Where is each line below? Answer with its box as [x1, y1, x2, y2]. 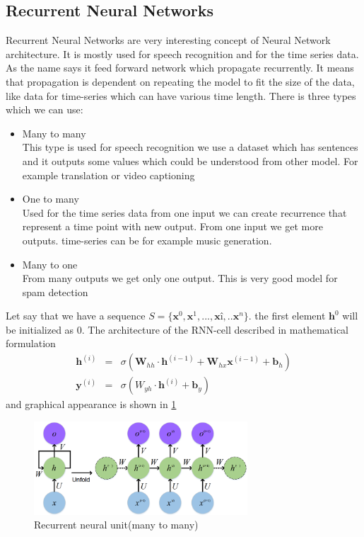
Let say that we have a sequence [6, 308, 146, 323]
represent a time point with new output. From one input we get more [22, 219, 323, 234]
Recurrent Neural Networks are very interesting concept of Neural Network [6, 33, 331, 47]
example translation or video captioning [22, 167, 195, 182]
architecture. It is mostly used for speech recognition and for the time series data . [6, 46, 359, 61]
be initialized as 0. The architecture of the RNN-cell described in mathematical [6, 322, 348, 337]
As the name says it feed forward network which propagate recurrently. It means [6, 60, 354, 75]
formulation [6, 336, 56, 351]
